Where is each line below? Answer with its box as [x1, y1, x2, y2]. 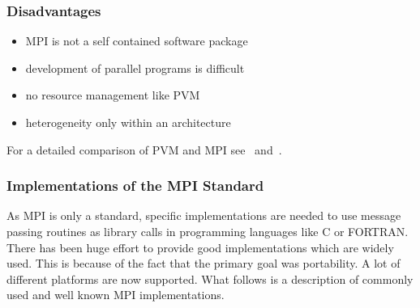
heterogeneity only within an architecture [25, 114, 231, 130]
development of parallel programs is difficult [25, 59, 245, 76]
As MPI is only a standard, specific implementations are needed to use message [6, 207, 401, 224]
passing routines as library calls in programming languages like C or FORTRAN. [6, 223, 409, 239]
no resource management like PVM [25, 86, 200, 103]
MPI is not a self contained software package [25, 32, 248, 49]
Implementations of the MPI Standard [6, 175, 264, 196]
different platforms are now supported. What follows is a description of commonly [6, 270, 414, 287]
